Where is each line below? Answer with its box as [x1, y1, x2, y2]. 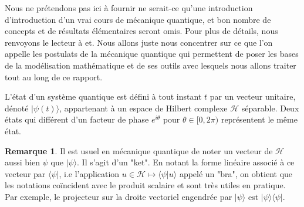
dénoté [5, 101, 29, 114]
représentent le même [221, 113, 298, 125]
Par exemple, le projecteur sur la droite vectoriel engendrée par [5, 190, 232, 202]
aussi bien [5, 156, 40, 168]
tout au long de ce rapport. [5, 70, 103, 83]
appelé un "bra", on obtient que [179, 167, 293, 179]
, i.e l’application [59, 167, 120, 179]
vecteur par [5, 167, 46, 179]
